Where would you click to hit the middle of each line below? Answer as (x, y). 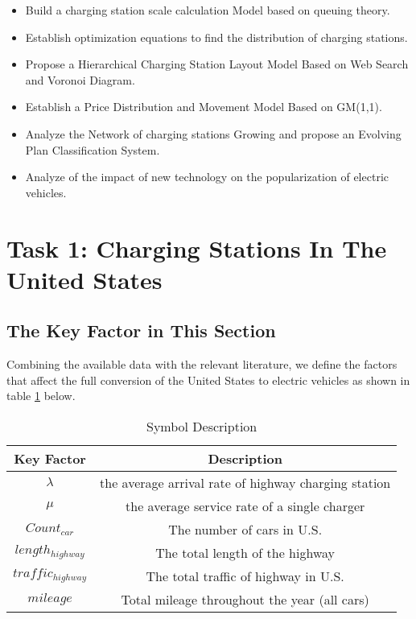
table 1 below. (41, 396)
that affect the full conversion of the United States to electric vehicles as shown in (208, 380)
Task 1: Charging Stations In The (197, 248)
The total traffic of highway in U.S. (245, 576)
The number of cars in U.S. (245, 529)
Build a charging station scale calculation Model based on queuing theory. (208, 10)
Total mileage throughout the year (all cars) (245, 599)
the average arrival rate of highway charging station (245, 482)
